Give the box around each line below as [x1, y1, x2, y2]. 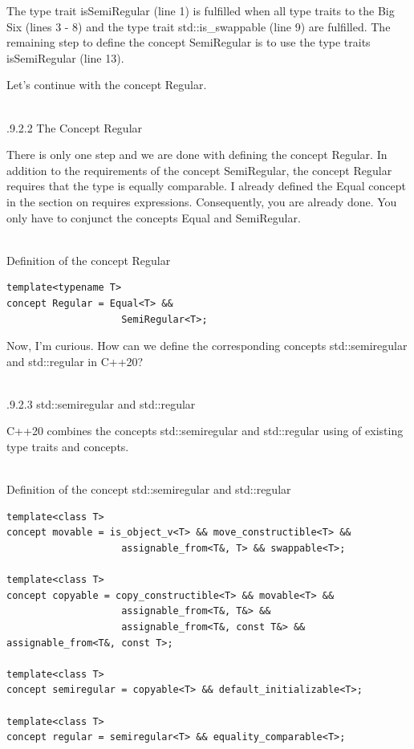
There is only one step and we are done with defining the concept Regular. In [6, 146, 388, 163]
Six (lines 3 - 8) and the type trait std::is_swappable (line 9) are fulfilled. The [6, 18, 391, 35]
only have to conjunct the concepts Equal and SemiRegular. [6, 209, 301, 226]
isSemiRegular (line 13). [6, 49, 124, 66]
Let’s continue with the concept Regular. [6, 76, 207, 93]
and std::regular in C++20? [6, 352, 144, 369]
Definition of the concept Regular [6, 251, 171, 268]
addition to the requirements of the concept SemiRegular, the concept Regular [6, 161, 392, 178]
